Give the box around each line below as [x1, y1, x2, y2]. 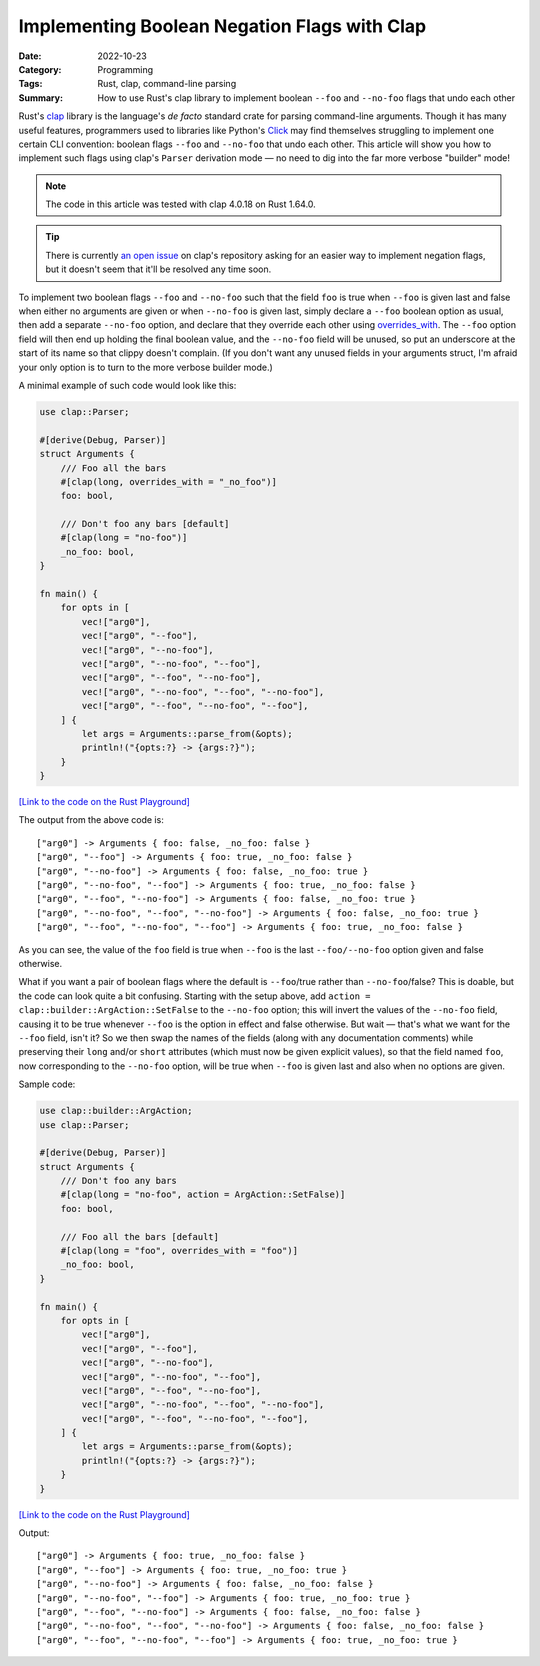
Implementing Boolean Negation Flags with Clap [18, 15, 427, 37]
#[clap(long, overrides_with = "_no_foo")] [60, 476, 277, 487]
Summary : [18, 91, 64, 104]
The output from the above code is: [18, 814, 164, 826]
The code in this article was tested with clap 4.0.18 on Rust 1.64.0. [45, 198, 317, 210]
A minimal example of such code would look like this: [18, 379, 237, 391]
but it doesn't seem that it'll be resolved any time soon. [45, 263, 272, 275]
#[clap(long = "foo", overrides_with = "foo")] [60, 1245, 299, 1257]
